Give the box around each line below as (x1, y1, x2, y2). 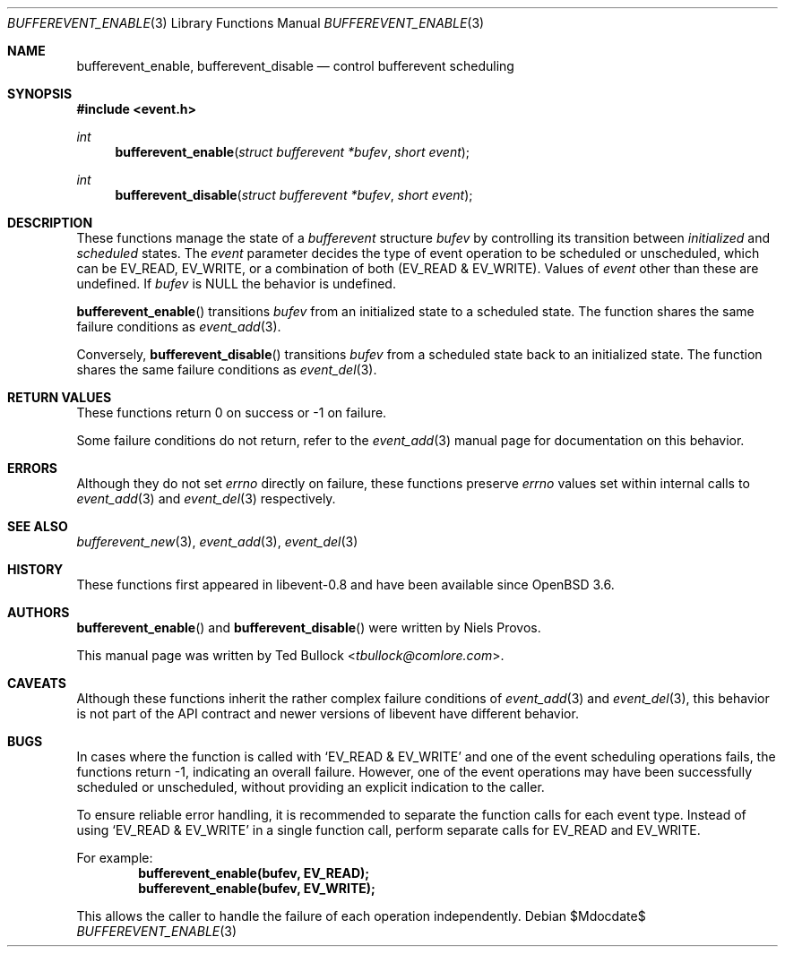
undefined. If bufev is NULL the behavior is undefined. (76, 276, 396, 291)
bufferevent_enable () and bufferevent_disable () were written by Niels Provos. (76, 620, 541, 635)
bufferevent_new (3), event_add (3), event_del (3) (76, 534, 358, 549)
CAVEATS (7, 675, 66, 691)
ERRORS (7, 460, 58, 476)
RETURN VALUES (7, 390, 112, 405)
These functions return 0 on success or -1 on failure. (76, 405, 387, 420)
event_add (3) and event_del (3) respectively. (76, 491, 336, 506)
